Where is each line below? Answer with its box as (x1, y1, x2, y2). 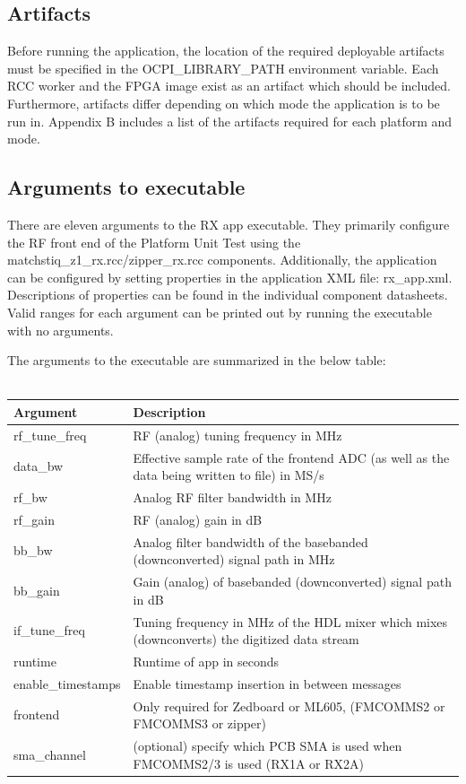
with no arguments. (7, 320, 114, 339)
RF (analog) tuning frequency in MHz (133, 425, 342, 444)
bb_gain (13, 580, 60, 599)
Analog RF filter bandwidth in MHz (133, 487, 332, 506)
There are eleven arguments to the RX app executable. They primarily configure (7, 214, 450, 233)
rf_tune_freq (13, 425, 87, 444)
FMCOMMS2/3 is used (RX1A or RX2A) (133, 754, 364, 772)
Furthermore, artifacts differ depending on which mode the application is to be (7, 93, 440, 112)
